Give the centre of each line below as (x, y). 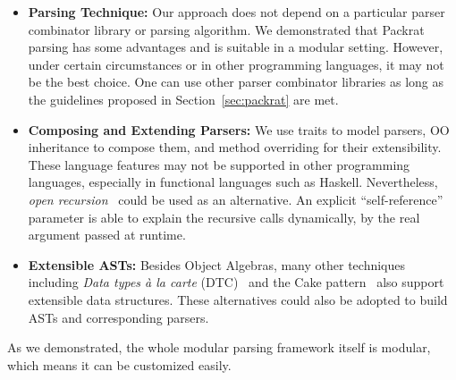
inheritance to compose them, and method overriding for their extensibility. (235, 147)
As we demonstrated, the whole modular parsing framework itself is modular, (219, 347)
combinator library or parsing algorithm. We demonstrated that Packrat (226, 29)
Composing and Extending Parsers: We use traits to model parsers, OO (239, 129)
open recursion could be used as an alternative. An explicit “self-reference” (236, 199)
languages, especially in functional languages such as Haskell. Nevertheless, (233, 182)
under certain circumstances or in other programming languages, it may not (236, 64)
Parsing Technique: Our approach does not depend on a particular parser (236, 12)
